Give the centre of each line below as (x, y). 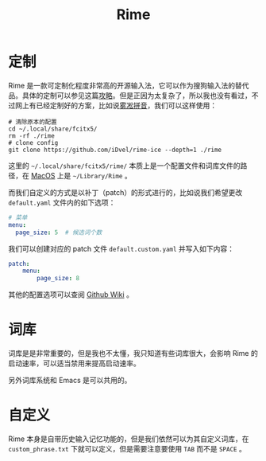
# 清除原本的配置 (33, 122)
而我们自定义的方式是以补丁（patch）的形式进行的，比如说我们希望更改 (125, 192)
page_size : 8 (58, 279)
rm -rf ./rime (32, 136)
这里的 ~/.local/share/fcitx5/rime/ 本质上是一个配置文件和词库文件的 (124, 166)
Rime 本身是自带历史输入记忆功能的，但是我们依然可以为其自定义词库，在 (129, 439)
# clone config (33, 143)
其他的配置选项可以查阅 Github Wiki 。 (71, 295)
